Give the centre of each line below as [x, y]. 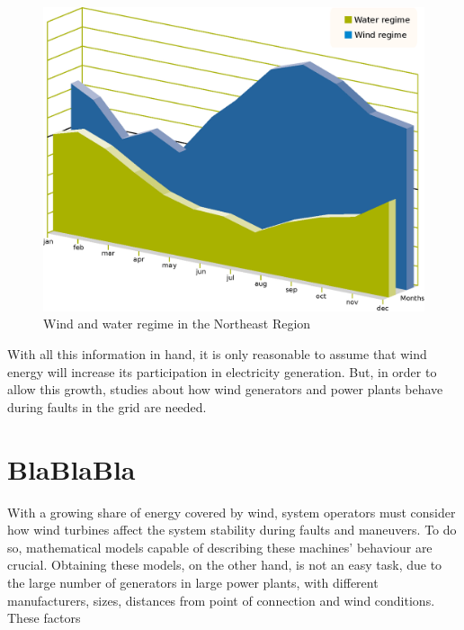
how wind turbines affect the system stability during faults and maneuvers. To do [232, 530]
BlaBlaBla [71, 468]
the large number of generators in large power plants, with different [193, 582]
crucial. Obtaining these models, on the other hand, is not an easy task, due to [225, 565]
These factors [44, 618]
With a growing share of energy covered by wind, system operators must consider [232, 512]
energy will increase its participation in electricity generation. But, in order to [222, 371]
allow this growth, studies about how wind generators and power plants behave [225, 389]
